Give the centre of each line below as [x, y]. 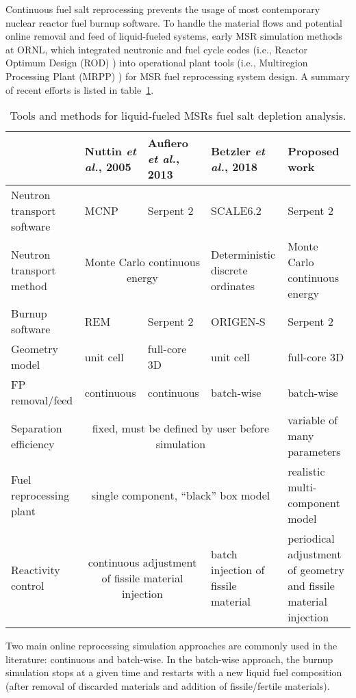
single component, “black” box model [181, 495]
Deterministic [243, 254]
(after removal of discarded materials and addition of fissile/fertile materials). [168, 685]
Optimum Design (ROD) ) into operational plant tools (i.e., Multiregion [157, 63]
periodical [311, 539]
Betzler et [238, 151]
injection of [238, 570]
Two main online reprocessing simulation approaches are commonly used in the [171, 646]
